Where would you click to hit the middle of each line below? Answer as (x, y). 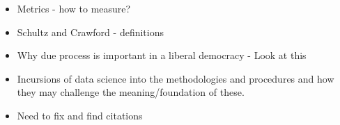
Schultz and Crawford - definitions (90, 32)
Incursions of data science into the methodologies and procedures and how (176, 78)
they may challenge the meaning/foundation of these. (131, 92)
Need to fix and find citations (80, 115)
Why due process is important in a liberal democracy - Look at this (162, 55)
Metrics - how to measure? (74, 8)
